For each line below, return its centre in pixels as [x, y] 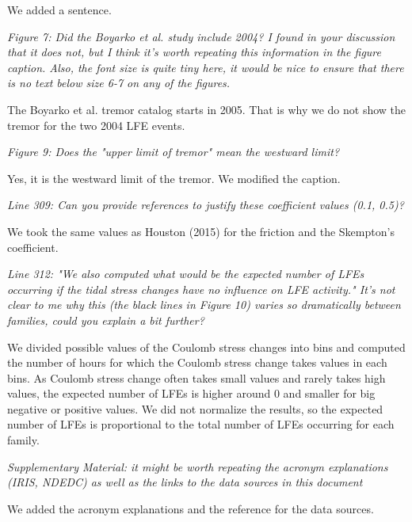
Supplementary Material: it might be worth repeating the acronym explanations [198, 466]
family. [23, 440]
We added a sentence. [59, 10]
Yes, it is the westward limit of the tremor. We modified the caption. [174, 178]
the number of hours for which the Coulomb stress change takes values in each [197, 362]
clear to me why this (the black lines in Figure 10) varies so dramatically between [204, 305]
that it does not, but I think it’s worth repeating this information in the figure [194, 52]
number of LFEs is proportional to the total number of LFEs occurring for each [201, 424]
